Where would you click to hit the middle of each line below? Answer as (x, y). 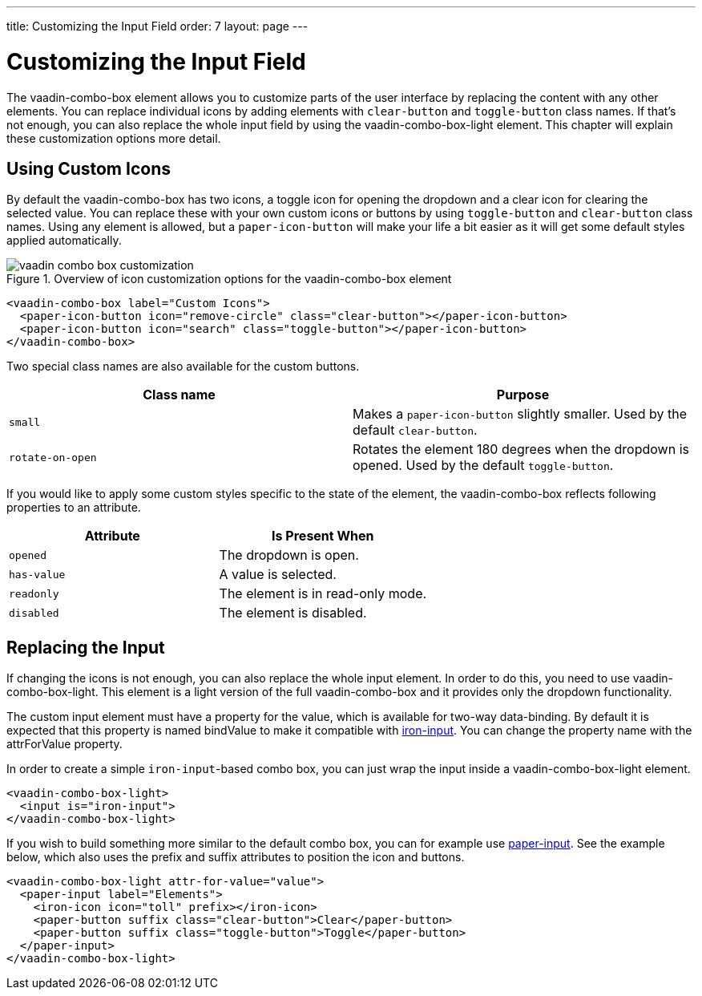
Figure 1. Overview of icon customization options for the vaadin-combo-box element (229, 279)
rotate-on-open (53, 457)
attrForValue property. (65, 744)
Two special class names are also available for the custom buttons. (183, 366)
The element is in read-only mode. (323, 594)
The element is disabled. (293, 613)
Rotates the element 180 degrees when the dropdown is (521, 449)
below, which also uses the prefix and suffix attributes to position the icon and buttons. (236, 857)
